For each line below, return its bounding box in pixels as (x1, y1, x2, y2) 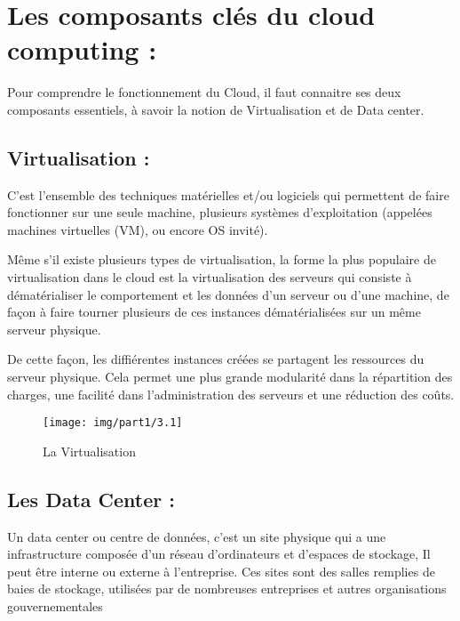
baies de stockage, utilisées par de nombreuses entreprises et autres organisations (7, 579, 447, 598)
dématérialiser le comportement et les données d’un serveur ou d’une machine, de (7, 285, 449, 303)
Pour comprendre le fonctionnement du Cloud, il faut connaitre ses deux (7, 83, 401, 101)
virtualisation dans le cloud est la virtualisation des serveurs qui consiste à (7, 268, 412, 286)
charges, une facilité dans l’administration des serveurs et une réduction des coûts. (7, 384, 455, 403)
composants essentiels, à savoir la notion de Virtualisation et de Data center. (7, 100, 424, 118)
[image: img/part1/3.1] (43, 416, 183, 430)
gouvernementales (7, 597, 103, 616)
